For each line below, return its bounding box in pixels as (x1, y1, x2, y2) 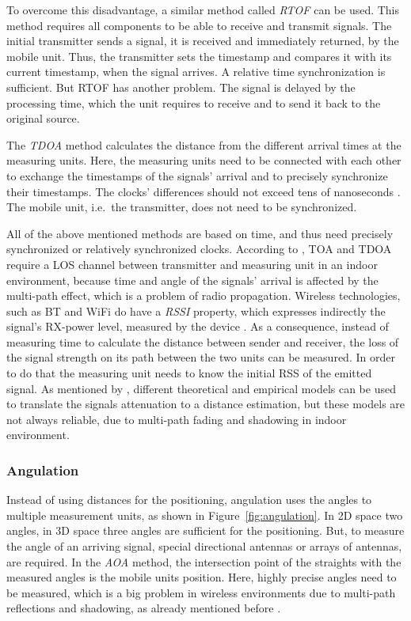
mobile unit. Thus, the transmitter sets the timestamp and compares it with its (6, 47, 392, 64)
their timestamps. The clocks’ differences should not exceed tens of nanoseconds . (6, 183, 401, 199)
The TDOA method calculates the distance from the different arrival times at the (6, 136, 401, 153)
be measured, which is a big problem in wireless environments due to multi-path (6, 584, 396, 600)
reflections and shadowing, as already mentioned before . (6, 600, 281, 616)
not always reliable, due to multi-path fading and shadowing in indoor (6, 411, 347, 427)
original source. (6, 110, 80, 127)
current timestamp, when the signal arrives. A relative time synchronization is (6, 63, 386, 80)
